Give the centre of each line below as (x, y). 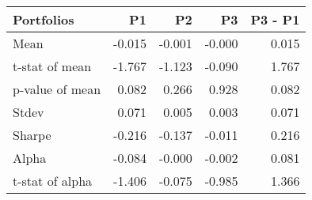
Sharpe (32, 135)
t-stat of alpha (53, 181)
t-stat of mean (52, 66)
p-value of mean (57, 89)
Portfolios (44, 19)
